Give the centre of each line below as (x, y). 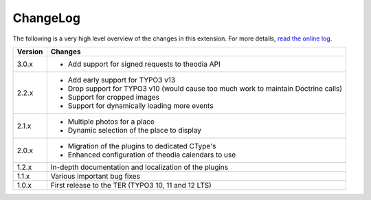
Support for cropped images (113, 97)
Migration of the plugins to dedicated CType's (142, 146)
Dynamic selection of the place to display (135, 130)
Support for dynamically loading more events (140, 105)
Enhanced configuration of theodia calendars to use (152, 155)
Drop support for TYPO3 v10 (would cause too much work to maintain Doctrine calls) (205, 88)
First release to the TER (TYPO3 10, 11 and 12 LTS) (131, 185)
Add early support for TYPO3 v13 (122, 80)
